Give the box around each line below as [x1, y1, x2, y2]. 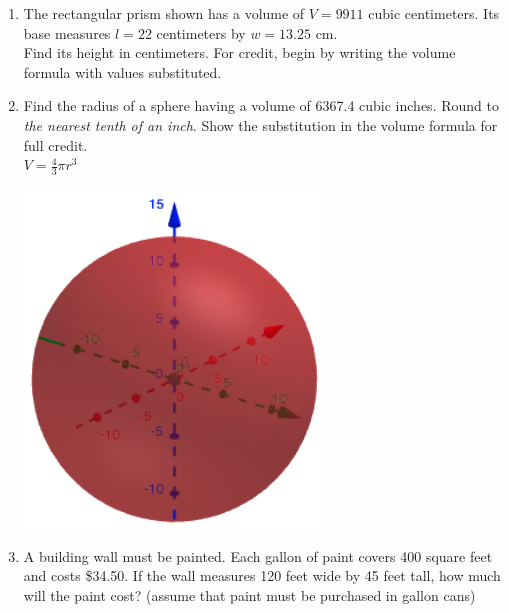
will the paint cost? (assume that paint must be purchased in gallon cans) [23, 585, 476, 606]
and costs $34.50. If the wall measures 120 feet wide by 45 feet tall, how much [23, 565, 501, 586]
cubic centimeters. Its [368, 3, 500, 23]
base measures [23, 22, 111, 43]
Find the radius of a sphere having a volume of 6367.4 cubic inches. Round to [23, 95, 499, 116]
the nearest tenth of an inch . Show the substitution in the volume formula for [23, 114, 498, 135]
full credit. [23, 134, 88, 155]
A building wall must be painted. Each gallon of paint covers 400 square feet [23, 545, 493, 566]
